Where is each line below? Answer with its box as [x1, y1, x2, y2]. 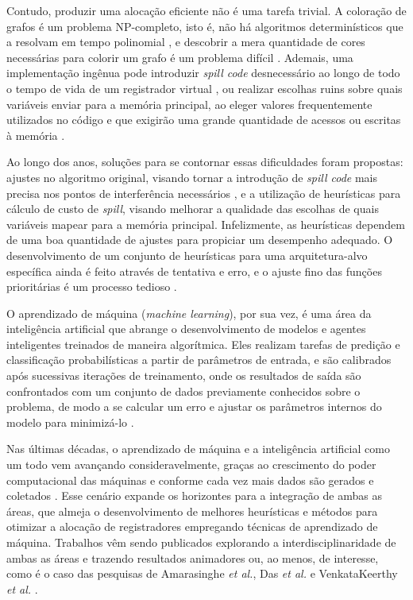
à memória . [6, 126, 65, 143]
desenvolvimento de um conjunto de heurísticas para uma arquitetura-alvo [6, 246, 368, 263]
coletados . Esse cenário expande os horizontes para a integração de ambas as [6, 487, 382, 504]
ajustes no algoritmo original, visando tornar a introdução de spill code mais [6, 168, 378, 185]
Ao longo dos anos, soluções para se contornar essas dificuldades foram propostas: [6, 153, 403, 170]
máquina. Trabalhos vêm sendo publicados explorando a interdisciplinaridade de [6, 534, 396, 550]
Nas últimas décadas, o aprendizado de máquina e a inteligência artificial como [6, 440, 390, 457]
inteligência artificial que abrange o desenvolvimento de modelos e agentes [6, 320, 366, 337]
